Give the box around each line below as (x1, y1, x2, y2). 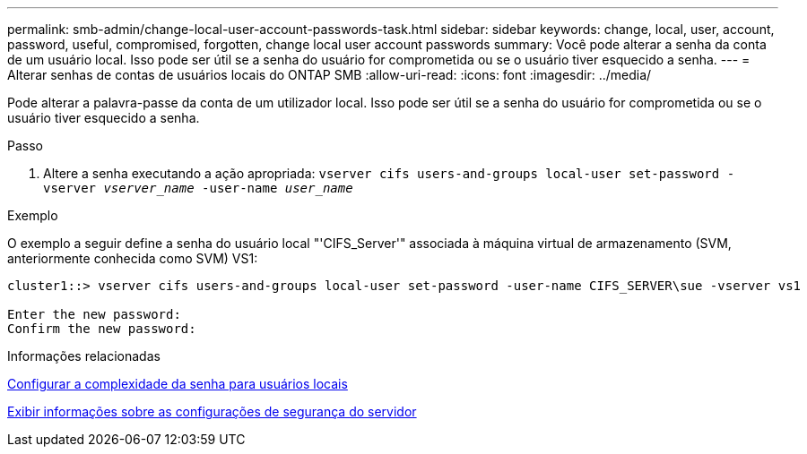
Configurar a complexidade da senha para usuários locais (7, 376, 348, 391)
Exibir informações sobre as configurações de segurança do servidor (7, 404, 417, 419)
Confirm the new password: (7, 321, 196, 336)
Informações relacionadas (7, 348, 161, 364)
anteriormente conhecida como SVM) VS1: (7, 251, 258, 266)
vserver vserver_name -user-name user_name (43, 181, 353, 195)
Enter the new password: (7, 307, 181, 321)
